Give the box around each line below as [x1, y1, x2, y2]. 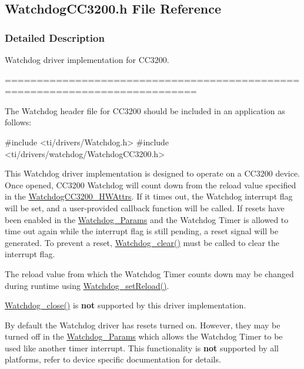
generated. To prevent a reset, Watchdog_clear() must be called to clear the [5, 236, 279, 248]
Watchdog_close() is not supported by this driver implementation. [5, 299, 246, 311]
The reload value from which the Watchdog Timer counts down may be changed [5, 267, 294, 280]
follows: [5, 116, 32, 128]
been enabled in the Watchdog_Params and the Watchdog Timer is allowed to [5, 213, 289, 225]
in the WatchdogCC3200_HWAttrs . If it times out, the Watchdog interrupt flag [5, 190, 293, 202]
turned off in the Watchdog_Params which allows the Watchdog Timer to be [5, 330, 283, 343]
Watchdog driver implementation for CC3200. [5, 54, 169, 65]
